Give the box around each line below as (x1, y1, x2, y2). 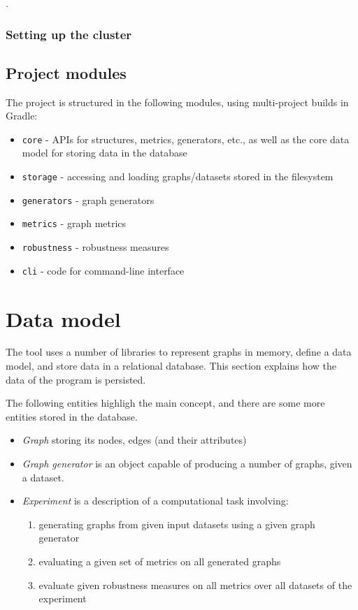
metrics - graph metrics (22, 216, 127, 231)
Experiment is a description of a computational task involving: (22, 493, 289, 508)
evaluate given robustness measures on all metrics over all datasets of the (38, 577, 352, 592)
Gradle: (6, 108, 38, 123)
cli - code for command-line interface (22, 263, 185, 277)
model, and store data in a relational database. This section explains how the (6, 358, 336, 373)
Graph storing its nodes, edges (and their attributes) (22, 433, 247, 447)
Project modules (6, 61, 127, 83)
